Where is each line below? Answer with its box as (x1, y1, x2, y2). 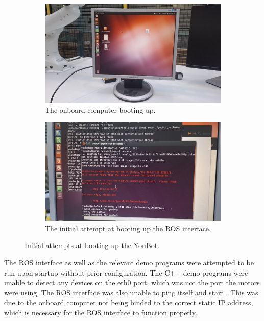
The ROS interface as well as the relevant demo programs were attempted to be (4, 257, 254, 267)
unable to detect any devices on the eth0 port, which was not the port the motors (4, 277, 260, 288)
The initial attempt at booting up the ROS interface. (45, 223, 211, 233)
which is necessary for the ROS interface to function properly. (4, 307, 197, 317)
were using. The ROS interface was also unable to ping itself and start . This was (4, 287, 258, 298)
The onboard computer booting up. (45, 105, 156, 115)
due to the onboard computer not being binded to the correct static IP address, (4, 297, 253, 308)
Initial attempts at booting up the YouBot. (25, 240, 159, 251)
